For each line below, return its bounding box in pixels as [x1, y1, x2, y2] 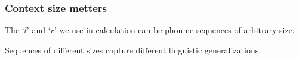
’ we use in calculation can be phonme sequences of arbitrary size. [54, 24, 295, 36]
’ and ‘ [26, 24, 51, 36]
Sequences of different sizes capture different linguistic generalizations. [5, 43, 261, 56]
